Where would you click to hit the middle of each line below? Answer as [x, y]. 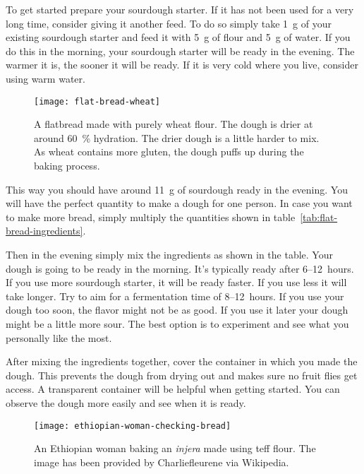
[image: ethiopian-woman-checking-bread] [133, 426]
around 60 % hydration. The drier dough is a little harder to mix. [177, 137]
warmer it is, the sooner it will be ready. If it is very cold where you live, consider [182, 65]
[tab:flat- [319, 217]
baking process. [67, 165]
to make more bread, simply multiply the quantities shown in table [151, 217]
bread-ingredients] [44, 231]
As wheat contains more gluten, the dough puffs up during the [169, 152]
